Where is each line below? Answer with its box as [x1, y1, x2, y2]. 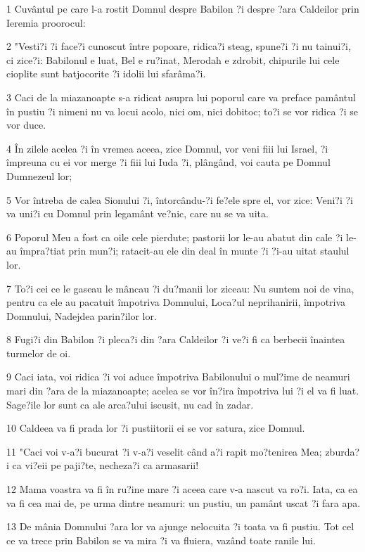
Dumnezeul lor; [6, 168, 72, 183]
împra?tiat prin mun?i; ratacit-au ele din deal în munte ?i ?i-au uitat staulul [20, 243, 350, 258]
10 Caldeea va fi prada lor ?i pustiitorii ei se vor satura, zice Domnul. [6, 421, 305, 435]
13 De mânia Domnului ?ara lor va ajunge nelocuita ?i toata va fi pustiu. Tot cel [6, 519, 354, 534]
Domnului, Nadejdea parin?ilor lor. [6, 308, 157, 323]
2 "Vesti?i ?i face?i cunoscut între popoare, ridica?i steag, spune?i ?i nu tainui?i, [6, 39, 351, 53]
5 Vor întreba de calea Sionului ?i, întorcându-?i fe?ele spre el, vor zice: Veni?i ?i [6, 192, 353, 207]
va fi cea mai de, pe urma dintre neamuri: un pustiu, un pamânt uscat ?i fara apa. [6, 495, 361, 510]
